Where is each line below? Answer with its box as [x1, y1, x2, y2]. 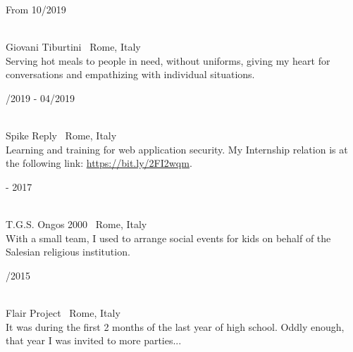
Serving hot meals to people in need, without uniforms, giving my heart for [6, 53, 330, 68]
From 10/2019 [6, 2, 66, 16]
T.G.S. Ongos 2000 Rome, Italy [6, 217, 147, 232]
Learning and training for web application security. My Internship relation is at [6, 142, 348, 156]
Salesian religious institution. [6, 244, 130, 259]
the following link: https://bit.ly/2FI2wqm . [6, 156, 192, 170]
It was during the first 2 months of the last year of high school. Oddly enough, [6, 319, 345, 334]
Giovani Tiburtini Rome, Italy [6, 39, 141, 54]
